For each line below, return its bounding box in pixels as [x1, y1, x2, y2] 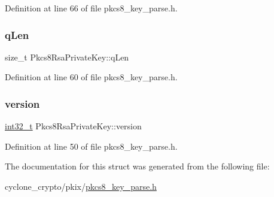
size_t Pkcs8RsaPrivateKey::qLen [5, 50, 129, 63]
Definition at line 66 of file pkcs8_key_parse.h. [5, 2, 178, 14]
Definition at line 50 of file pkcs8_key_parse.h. [5, 140, 178, 152]
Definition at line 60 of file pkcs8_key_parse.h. [5, 71, 178, 83]
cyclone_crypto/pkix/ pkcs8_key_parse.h [5, 180, 157, 192]
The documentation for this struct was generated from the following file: [5, 160, 270, 172]
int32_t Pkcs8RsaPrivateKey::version [5, 120, 142, 132]
